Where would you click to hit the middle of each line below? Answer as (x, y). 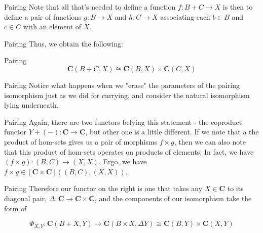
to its (235, 188)
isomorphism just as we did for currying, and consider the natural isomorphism (127, 95)
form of (15, 208)
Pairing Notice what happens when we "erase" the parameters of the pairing (122, 85)
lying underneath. (31, 105)
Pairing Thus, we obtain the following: (64, 43)
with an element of (52, 27)
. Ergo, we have (123, 161)
